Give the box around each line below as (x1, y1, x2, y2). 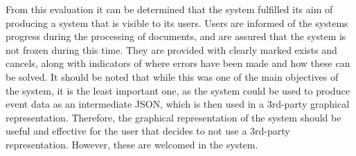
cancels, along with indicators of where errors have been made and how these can (6, 56, 350, 70)
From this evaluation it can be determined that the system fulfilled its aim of (6, 2, 333, 16)
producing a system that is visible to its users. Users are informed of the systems (6, 15, 348, 30)
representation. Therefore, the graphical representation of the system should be (6, 110, 341, 124)
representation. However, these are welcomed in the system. (6, 137, 258, 151)
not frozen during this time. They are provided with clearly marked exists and (6, 42, 337, 57)
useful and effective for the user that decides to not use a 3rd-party (6, 124, 290, 138)
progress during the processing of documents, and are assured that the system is (6, 29, 346, 43)
